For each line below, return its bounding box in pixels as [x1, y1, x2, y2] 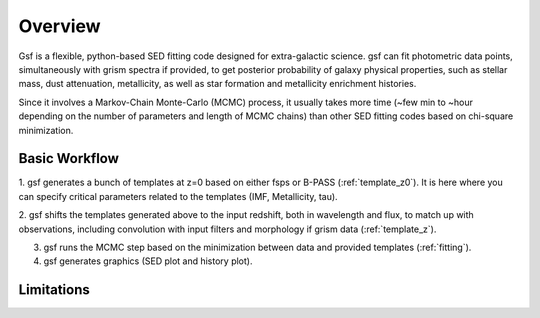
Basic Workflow [18, 150, 120, 167]
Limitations [18, 281, 90, 299]
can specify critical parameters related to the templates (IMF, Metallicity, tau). [18, 190, 339, 202]
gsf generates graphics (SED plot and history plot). [43, 255, 253, 267]
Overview [18, 15, 101, 37]
